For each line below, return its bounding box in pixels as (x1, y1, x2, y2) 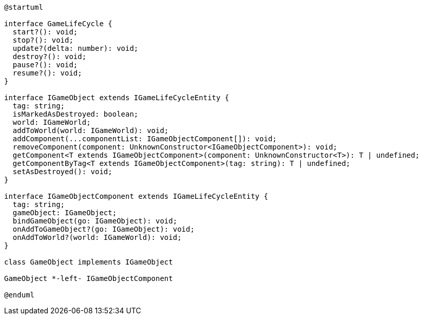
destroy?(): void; (12, 52, 87, 61)
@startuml (4, 3, 43, 11)
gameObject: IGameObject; (12, 209, 117, 217)
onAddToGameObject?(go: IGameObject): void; (12, 225, 195, 233)
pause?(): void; (12, 61, 78, 69)
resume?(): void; (12, 69, 82, 77)
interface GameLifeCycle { (4, 20, 112, 28)
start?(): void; (12, 28, 78, 36)
